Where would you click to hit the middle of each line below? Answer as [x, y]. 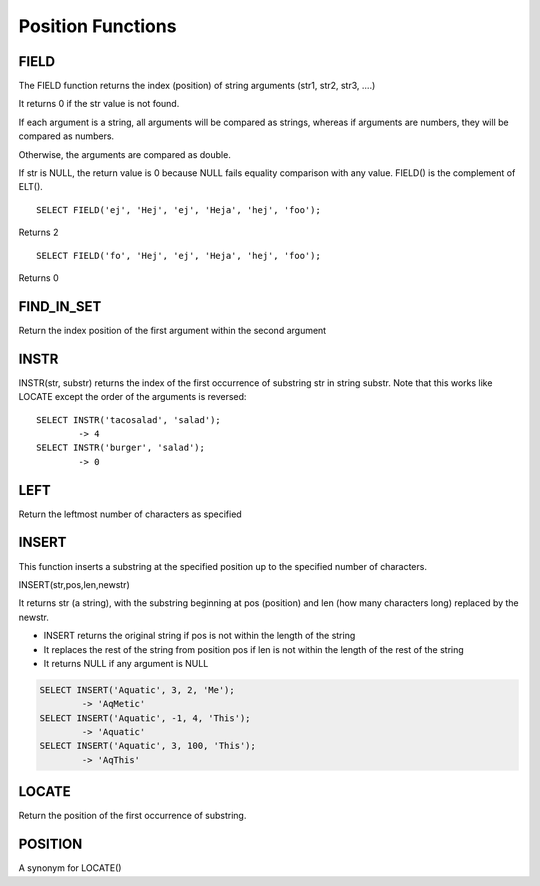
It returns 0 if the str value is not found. [99, 104]
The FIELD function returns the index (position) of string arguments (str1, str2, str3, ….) [197, 86]
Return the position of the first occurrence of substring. [132, 816]
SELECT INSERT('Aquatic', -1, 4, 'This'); [145, 718]
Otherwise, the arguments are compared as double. [125, 154]
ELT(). [31, 187]
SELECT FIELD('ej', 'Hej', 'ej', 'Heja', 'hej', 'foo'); [179, 209]
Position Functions [97, 26]
